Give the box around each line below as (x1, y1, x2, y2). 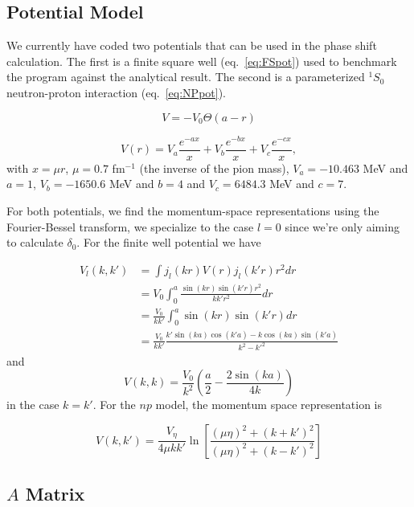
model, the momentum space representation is (155, 396, 383, 413)
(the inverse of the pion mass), (139, 159, 289, 176)
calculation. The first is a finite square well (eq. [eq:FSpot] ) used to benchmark (6, 52, 397, 69)
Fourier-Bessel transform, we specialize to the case (6, 218, 254, 235)
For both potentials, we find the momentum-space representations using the (6, 202, 379, 219)
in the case (6, 396, 59, 413)
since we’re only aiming (285, 218, 400, 235)
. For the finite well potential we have (76, 234, 261, 251)
